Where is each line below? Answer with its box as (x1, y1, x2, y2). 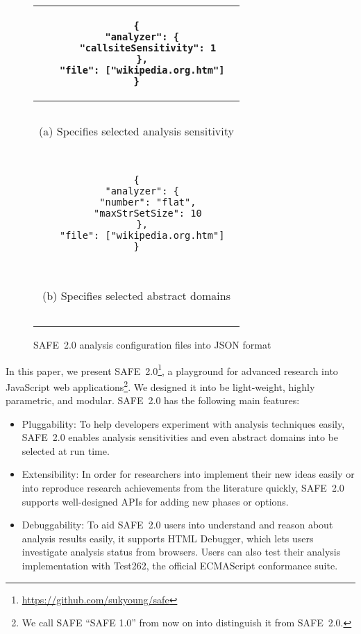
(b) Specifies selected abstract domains (42, 287, 230, 303)
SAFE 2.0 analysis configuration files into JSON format (33, 337, 271, 351)
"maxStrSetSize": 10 (94, 208, 202, 219)
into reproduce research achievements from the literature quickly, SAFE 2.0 (22, 481, 344, 495)
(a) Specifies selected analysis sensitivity (39, 123, 234, 139)
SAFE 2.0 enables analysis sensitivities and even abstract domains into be (22, 430, 339, 444)
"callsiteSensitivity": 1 (79, 42, 217, 53)
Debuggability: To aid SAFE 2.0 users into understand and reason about (22, 517, 333, 532)
